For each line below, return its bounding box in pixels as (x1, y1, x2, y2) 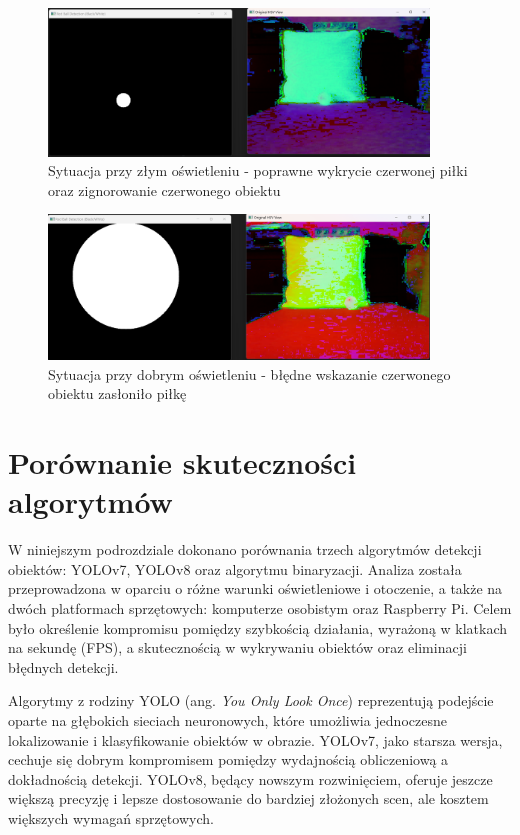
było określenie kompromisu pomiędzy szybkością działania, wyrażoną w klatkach (8, 617, 508, 638)
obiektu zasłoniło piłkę (48, 383, 187, 404)
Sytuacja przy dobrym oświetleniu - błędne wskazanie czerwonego (48, 363, 451, 384)
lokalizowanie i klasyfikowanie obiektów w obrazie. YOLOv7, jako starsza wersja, (8, 729, 503, 750)
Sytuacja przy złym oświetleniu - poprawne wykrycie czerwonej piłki (48, 160, 468, 181)
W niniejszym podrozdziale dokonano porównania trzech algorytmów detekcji (8, 539, 482, 560)
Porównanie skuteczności (8, 442, 357, 483)
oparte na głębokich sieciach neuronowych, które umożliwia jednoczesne (8, 710, 447, 730)
